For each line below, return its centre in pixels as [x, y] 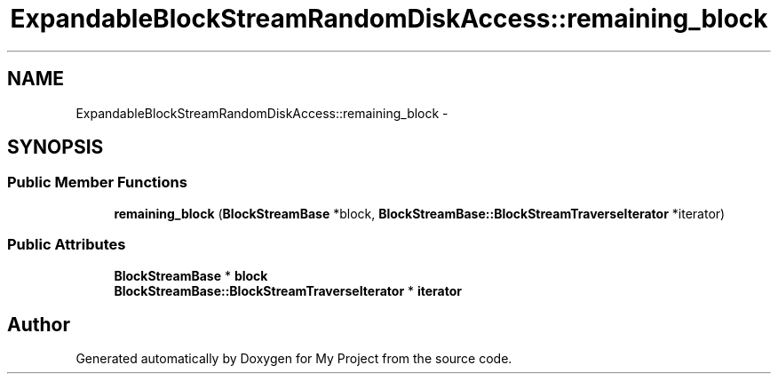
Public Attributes [67, 245]
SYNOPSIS [56, 147]
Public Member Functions [97, 183]
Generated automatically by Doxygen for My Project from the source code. [294, 359]
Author [39, 324]
